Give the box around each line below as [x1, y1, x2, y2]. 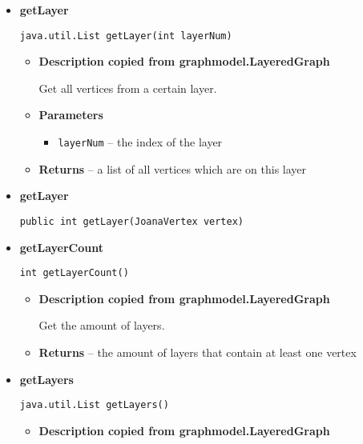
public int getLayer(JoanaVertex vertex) [19, 215, 244, 227]
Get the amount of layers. [38, 317, 165, 334]
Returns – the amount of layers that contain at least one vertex [38, 343, 357, 360]
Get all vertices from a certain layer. [38, 79, 217, 96]
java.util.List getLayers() [19, 399, 169, 411]
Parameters [38, 106, 103, 123]
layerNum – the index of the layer [58, 134, 223, 150]
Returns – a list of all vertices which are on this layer [38, 160, 307, 177]
